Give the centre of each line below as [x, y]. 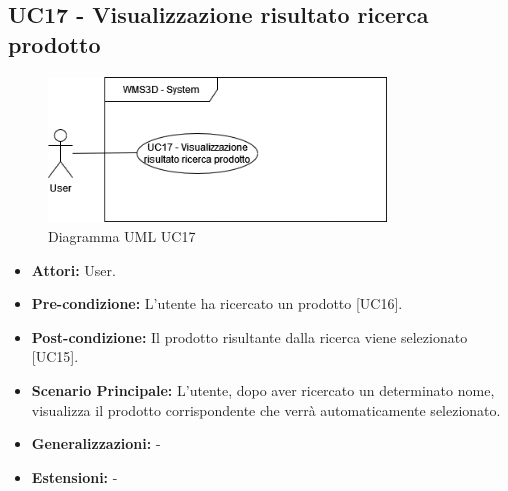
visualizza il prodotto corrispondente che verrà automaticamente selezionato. [266, 409]
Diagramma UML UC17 [122, 236]
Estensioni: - [74, 476]
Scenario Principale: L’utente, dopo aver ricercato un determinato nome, [263, 389]
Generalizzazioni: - [96, 443]
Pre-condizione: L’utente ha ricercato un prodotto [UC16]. [217, 303]
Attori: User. [73, 269]
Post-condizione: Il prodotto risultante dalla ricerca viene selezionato [249, 336]
